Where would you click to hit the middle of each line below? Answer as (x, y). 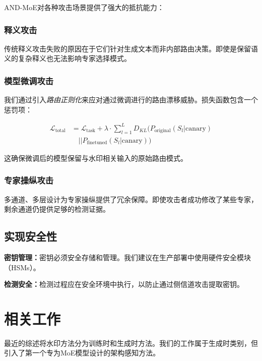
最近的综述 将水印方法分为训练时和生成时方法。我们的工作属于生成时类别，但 (131, 343)
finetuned (97, 143)
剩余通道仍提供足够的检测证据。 (57, 209)
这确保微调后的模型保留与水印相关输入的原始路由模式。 (96, 158)
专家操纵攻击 (29, 180)
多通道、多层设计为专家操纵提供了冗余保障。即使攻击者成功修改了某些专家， (131, 199)
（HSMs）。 (22, 267)
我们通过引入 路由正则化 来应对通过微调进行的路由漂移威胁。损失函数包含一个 (131, 100)
